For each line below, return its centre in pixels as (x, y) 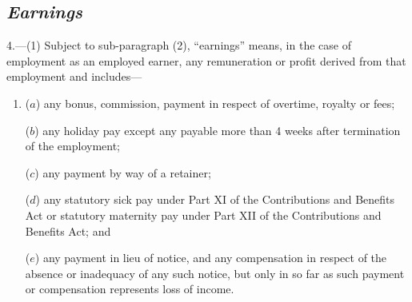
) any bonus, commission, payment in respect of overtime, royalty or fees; (215, 103)
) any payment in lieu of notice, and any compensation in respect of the (211, 258)
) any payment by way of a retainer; (123, 172)
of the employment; (73, 146)
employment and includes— (74, 76)
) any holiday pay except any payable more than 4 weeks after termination (218, 130)
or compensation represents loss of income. (130, 289)
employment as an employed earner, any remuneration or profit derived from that (206, 60)
